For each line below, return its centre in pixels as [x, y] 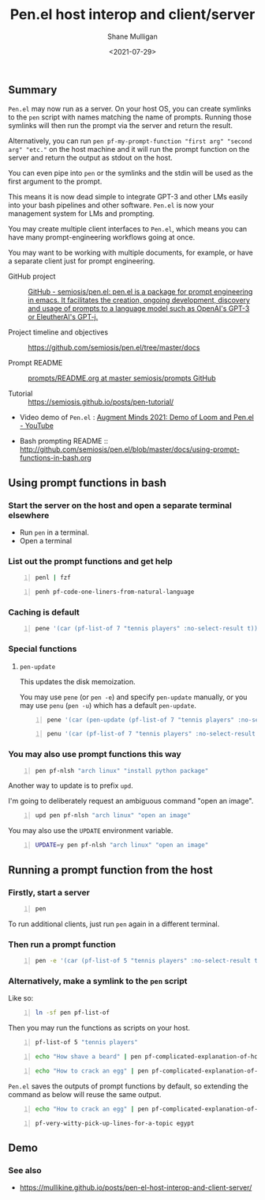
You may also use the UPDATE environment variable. [91, 831]
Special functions [43, 649]
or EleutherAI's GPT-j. [63, 317]
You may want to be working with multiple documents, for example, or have [131, 253]
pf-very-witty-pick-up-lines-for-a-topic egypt [115, 1123]
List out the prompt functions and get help [91, 561]
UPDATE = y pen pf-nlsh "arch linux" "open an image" [122, 845]
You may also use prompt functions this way [95, 755]
